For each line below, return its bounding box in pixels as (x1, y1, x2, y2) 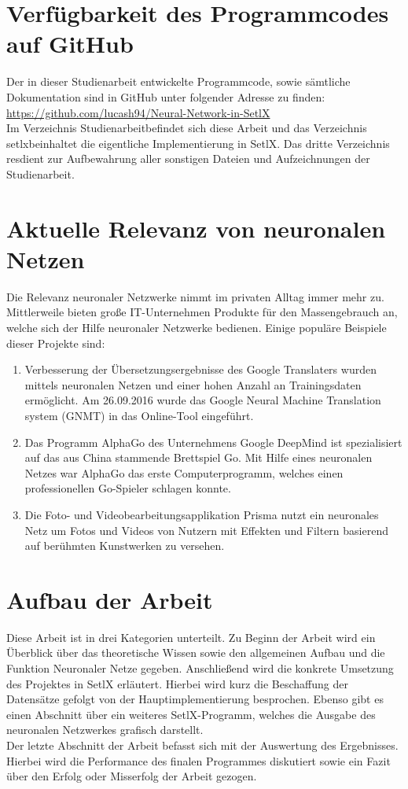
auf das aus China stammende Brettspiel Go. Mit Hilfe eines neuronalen (24, 449, 373, 466)
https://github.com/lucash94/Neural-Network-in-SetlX (6, 104, 270, 120)
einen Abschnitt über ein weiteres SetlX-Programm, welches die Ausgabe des (6, 706, 376, 722)
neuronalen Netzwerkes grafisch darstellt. (6, 721, 204, 738)
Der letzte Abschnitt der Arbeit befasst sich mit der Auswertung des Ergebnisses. (6, 736, 399, 753)
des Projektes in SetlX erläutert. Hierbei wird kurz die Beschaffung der (6, 675, 348, 691)
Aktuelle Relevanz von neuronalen (6, 212, 386, 244)
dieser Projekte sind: (6, 334, 105, 351)
